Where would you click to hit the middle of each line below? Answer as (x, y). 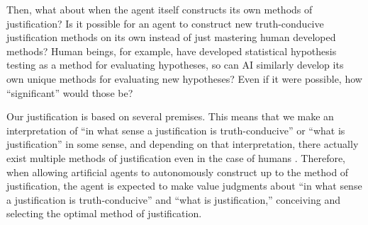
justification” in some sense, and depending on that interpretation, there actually (183, 144)
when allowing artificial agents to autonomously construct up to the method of (178, 172)
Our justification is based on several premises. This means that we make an (170, 116)
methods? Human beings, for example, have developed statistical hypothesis (172, 51)
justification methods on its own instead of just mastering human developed (171, 37)
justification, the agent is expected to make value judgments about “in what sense (184, 186)
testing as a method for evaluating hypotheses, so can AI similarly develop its (175, 65)
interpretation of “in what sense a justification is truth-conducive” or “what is (176, 130)
